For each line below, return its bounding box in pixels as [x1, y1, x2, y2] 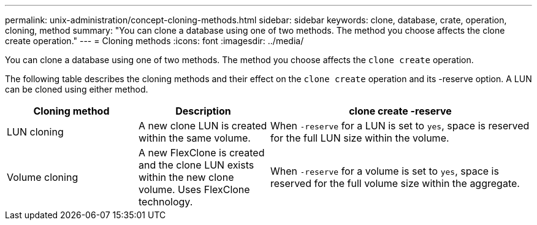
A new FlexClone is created [139, 147, 265, 159]
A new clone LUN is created [139, 120, 267, 132]
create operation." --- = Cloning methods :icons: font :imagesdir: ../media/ [5, 36, 304, 46]
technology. [139, 196, 193, 208]
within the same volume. [139, 132, 251, 144]
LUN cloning [7, 126, 64, 138]
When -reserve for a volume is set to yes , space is [270, 165, 499, 177]
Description [175, 105, 231, 117]
